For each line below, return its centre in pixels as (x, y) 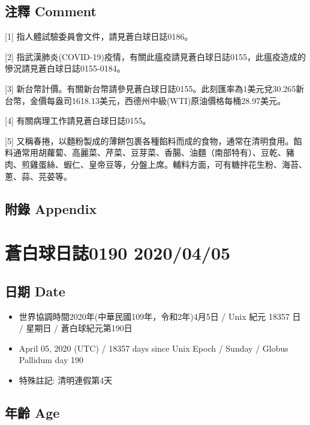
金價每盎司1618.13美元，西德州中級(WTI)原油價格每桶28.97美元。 (158, 100)
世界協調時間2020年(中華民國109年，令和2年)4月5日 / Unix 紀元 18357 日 (160, 316)
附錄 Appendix (51, 208)
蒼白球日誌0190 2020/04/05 (118, 253)
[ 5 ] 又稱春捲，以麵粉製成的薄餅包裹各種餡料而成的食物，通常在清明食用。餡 (154, 140)
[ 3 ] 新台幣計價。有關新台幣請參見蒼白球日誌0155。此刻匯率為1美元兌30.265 (151, 88)
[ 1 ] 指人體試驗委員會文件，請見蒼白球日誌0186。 (99, 36)
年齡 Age (32, 412)
